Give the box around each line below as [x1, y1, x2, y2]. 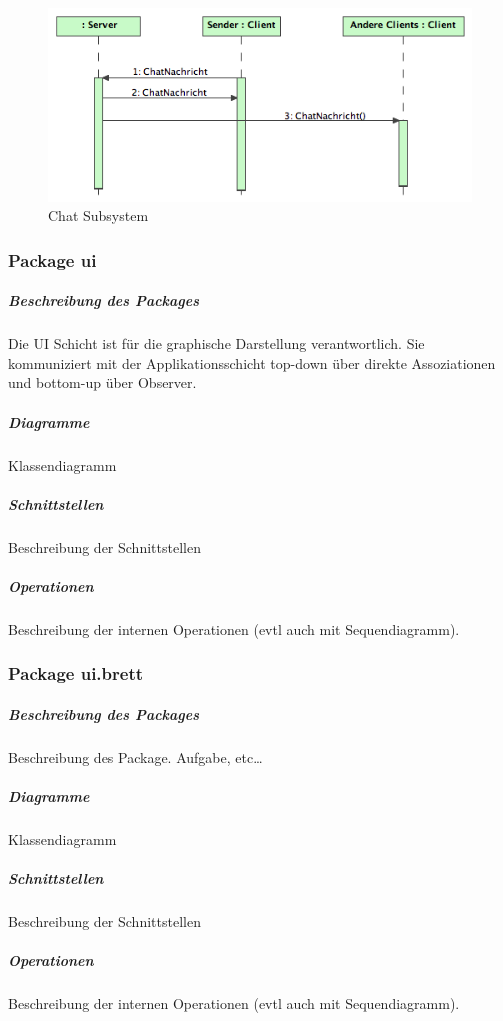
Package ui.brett [8, 661, 144, 686]
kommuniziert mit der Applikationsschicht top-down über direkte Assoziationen [8, 352, 496, 373]
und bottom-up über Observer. [8, 372, 197, 393]
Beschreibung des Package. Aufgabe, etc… [8, 746, 263, 767]
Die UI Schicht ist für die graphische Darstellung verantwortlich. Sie [8, 333, 425, 354]
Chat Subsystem [48, 205, 149, 226]
